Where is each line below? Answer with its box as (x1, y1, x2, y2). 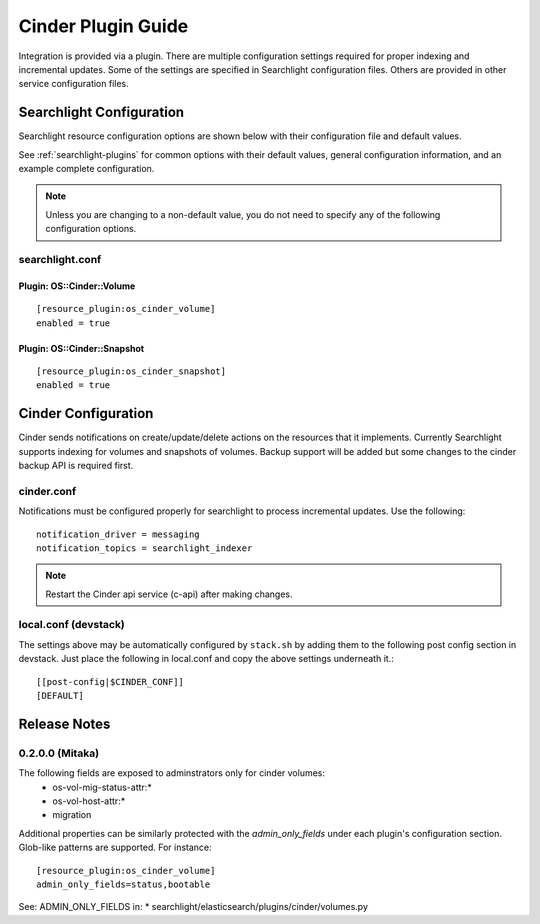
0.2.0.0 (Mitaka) (18, 746, 100, 760)
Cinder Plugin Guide (18, 15, 189, 37)
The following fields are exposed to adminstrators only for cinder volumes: (18, 767, 325, 779)
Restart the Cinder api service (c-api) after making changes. (45, 588, 294, 600)
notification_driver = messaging (36, 528, 200, 540)
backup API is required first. (18, 460, 134, 471)
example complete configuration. (18, 163, 155, 175)
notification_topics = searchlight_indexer (36, 542, 253, 554)
